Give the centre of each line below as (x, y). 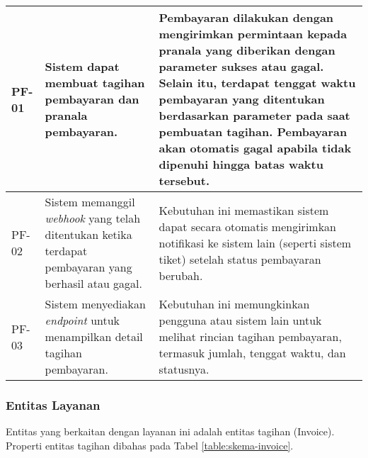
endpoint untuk (82, 320)
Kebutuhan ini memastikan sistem (244, 210)
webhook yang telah (93, 218)
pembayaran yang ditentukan (242, 99)
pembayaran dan (92, 99)
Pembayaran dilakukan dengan (246, 17)
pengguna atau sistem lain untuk (240, 320)
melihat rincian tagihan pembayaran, (250, 336)
